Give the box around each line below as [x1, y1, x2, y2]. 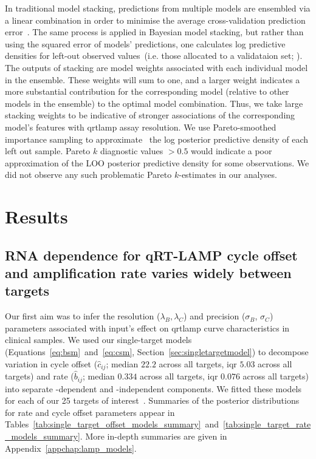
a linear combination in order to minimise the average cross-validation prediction [5, 13, 306, 26]
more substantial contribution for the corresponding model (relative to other [5, 85, 289, 98]
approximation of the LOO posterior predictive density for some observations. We [5, 156, 309, 169]
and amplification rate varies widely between [5, 263, 292, 282]
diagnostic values [100, 144, 163, 157]
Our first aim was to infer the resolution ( [5, 310, 160, 322]
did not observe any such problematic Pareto [5, 168, 172, 181]
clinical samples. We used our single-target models [5, 333, 192, 346]
